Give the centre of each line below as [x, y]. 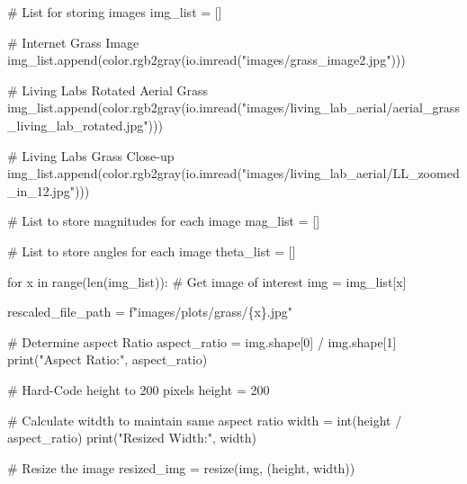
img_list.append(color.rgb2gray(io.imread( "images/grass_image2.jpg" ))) [207, 60]
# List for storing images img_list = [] [115, 12]
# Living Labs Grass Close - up [91, 155]
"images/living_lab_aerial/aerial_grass [350, 108]
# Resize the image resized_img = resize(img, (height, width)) [181, 467]
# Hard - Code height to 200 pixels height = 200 [139, 389]
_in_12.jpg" [41, 190]
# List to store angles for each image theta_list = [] [152, 251]
